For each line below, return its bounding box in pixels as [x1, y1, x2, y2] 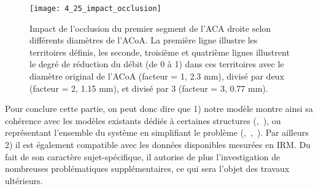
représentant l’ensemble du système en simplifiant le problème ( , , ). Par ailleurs [5, 126, 309, 139]
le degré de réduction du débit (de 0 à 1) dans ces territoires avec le [29, 57, 284, 70]
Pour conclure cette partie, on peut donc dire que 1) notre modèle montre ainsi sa [5, 102, 313, 115]
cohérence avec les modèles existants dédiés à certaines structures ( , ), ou [5, 114, 281, 127]
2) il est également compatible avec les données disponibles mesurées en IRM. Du [5, 138, 311, 150]
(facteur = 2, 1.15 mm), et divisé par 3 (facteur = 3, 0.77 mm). [29, 81, 268, 94]
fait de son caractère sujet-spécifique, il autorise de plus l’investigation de [5, 150, 281, 163]
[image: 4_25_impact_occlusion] [29, 4, 161, 13]
